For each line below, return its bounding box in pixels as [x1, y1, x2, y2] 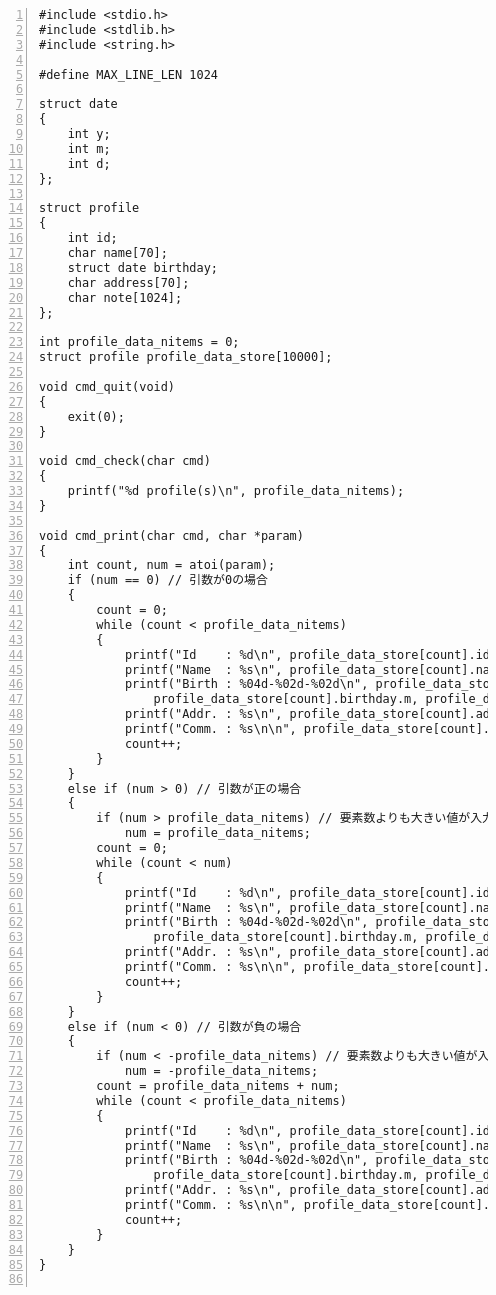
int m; [67, 141, 111, 156]
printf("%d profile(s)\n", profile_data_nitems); [67, 484, 405, 498]
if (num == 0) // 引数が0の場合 [67, 573, 268, 588]
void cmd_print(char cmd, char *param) [39, 528, 304, 543]
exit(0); [67, 409, 125, 424]
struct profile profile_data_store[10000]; [39, 350, 333, 365]
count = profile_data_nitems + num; [96, 1079, 340, 1093]
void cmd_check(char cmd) [39, 454, 211, 469]
